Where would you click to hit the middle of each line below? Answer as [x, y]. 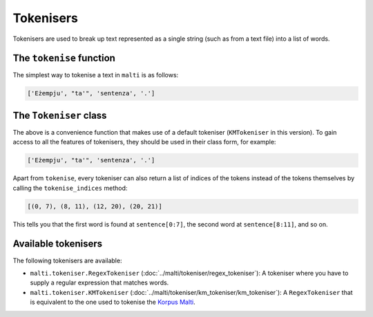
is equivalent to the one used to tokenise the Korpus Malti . [113, 302]
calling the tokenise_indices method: [70, 188]
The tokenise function [64, 58]
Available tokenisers [58, 244]
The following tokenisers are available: [67, 260]
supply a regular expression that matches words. [99, 282]
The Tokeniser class [60, 115]
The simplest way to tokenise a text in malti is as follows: [96, 75]
